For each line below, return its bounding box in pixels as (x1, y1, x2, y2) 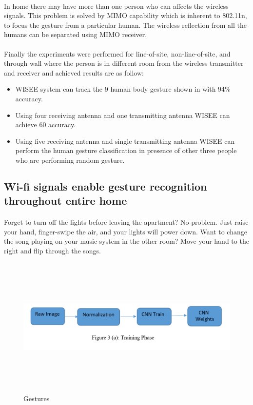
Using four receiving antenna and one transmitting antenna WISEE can (15, 110, 230, 120)
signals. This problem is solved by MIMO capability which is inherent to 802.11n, (4, 10, 247, 20)
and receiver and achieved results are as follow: (4, 67, 144, 77)
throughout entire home (4, 193, 127, 208)
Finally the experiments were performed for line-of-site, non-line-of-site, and (4, 48, 231, 58)
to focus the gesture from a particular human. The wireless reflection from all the (4, 19, 247, 30)
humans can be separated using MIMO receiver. (4, 29, 147, 39)
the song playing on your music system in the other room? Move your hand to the (4, 236, 249, 246)
